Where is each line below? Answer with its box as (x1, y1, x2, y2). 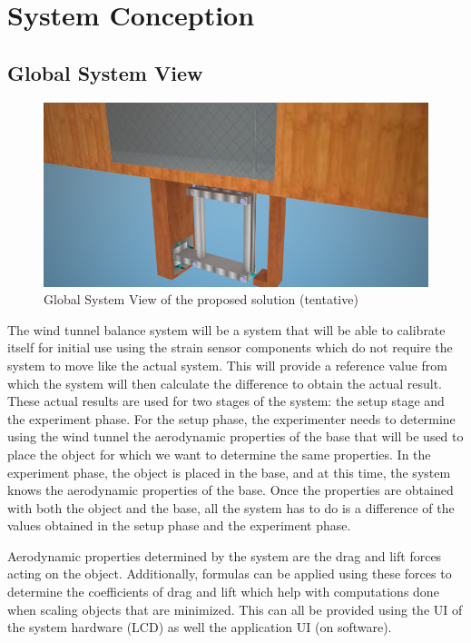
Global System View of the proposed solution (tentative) (44, 290, 358, 309)
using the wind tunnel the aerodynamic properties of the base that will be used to (7, 427, 464, 446)
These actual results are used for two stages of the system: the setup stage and (7, 391, 445, 411)
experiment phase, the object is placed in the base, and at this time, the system (7, 462, 451, 481)
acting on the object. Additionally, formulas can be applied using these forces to (7, 564, 452, 583)
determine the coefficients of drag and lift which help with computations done (7, 582, 439, 601)
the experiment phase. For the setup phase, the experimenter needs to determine (7, 409, 456, 428)
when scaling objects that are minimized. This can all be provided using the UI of (7, 599, 463, 618)
